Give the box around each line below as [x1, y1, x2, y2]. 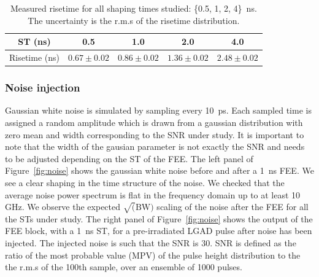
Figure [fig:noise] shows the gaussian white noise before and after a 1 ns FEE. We [5, 164, 314, 177]
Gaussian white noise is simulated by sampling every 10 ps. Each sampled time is [5, 104, 312, 117]
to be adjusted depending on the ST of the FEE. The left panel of [5, 152, 253, 165]
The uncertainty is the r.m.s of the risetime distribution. [28, 14, 240, 26]
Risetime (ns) [9, 51, 60, 64]
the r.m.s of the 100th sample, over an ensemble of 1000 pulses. [5, 260, 242, 273]
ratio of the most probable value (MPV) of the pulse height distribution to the [5, 248, 301, 261]
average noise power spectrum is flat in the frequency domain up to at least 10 [5, 188, 301, 201]
